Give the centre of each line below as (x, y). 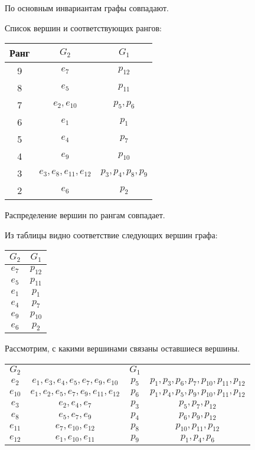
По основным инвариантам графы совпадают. (87, 8)
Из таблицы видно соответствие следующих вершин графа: (111, 234)
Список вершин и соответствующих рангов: (83, 27)
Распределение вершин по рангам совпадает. (85, 215)
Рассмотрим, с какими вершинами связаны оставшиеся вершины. (122, 348)
